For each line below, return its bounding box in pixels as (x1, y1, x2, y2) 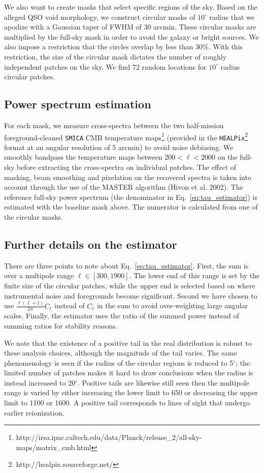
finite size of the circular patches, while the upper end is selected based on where (4, 280, 255, 290)
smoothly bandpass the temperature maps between (4, 152, 162, 162)
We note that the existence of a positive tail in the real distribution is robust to (4, 337, 252, 348)
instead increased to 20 (4, 377, 76, 388)
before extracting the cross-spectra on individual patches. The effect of (16, 162, 237, 172)
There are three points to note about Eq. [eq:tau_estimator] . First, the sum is (4, 260, 249, 271)
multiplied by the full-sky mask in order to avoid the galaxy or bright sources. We (4, 31, 259, 42)
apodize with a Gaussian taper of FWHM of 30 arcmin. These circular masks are (4, 21, 256, 32)
